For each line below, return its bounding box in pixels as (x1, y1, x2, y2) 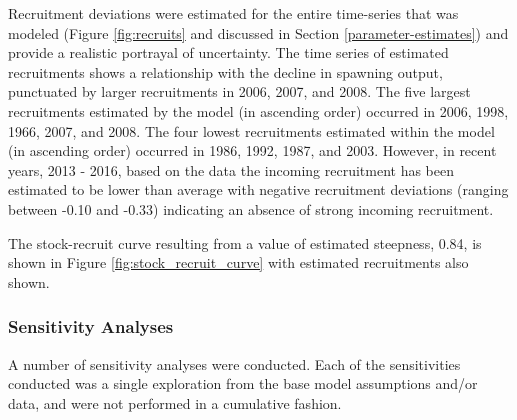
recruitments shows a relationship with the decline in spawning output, (8, 61, 443, 82)
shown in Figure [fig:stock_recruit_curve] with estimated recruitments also (8, 252, 469, 273)
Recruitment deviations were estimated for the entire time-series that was (8, 3, 459, 23)
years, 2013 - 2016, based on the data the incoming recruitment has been (8, 159, 454, 180)
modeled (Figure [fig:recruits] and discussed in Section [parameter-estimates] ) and (8, 22, 509, 43)
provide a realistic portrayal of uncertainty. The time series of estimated (8, 42, 449, 63)
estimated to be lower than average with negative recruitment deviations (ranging (8, 179, 509, 200)
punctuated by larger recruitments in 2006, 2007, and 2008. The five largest (8, 81, 471, 102)
